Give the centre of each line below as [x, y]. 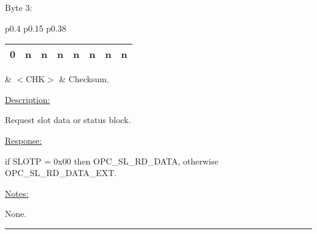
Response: [23, 140]
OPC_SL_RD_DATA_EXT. [61, 173]
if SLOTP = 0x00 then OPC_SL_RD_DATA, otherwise [112, 161]
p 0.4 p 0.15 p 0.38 [36, 28]
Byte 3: [19, 7]
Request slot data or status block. [68, 120]
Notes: [17, 193]
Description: [27, 99]
